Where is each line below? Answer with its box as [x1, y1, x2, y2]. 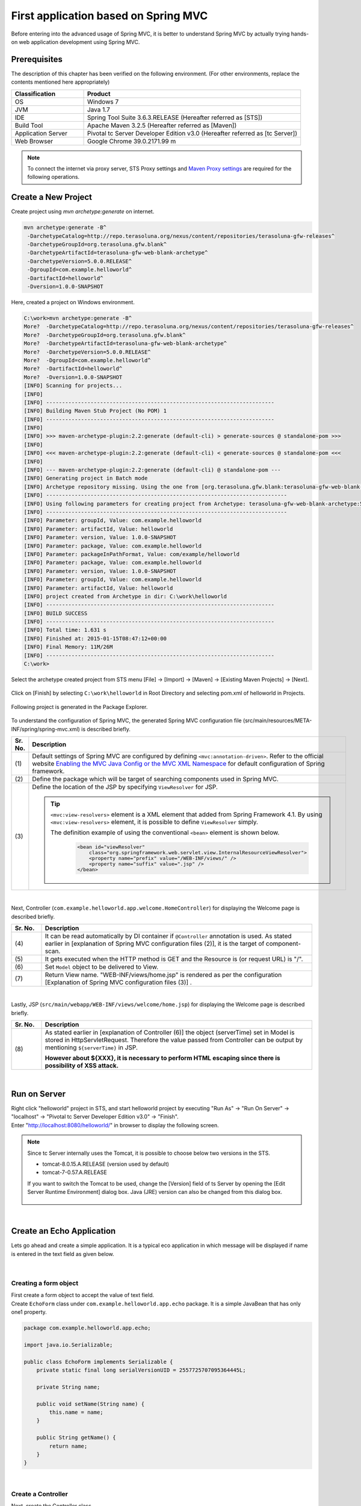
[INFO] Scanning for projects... [23, 383, 123, 389]
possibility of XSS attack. [45, 1061, 119, 1070]
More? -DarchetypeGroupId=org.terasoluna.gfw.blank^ [23, 331, 186, 339]
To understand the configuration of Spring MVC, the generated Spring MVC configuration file [11, 717, 242, 724]
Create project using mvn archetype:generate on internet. [11, 208, 155, 215]
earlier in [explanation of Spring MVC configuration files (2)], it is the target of [45, 939, 265, 948]
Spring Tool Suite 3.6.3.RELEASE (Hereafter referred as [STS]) [87, 113, 263, 122]
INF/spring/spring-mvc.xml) [11, 725, 81, 733]
